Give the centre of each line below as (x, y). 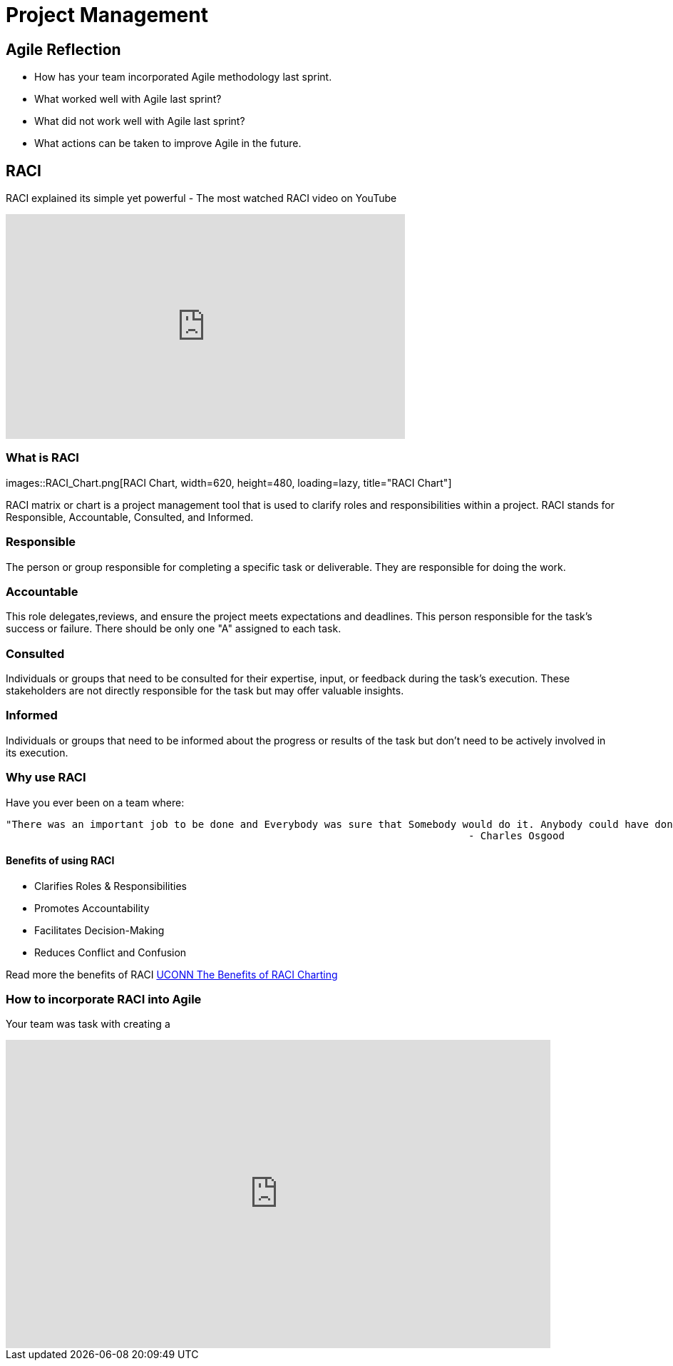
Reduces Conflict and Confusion (111, 952)
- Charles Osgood (517, 835)
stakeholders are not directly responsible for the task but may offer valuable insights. (205, 691)
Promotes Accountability (92, 908)
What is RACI (42, 458)
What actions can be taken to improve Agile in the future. (168, 143)
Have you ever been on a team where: (95, 802)
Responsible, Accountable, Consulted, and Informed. (130, 517)
